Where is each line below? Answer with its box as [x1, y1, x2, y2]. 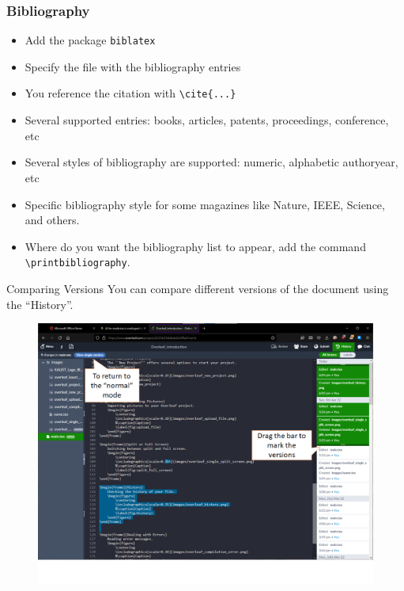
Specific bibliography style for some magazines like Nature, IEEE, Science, [25, 196, 385, 212]
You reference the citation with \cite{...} [25, 85, 236, 101]
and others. [25, 212, 80, 228]
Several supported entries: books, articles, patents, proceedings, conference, [25, 112, 389, 128]
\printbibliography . [25, 254, 130, 270]
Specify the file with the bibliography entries [25, 58, 241, 74]
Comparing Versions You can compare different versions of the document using [6, 280, 389, 296]
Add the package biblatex [25, 32, 156, 48]
